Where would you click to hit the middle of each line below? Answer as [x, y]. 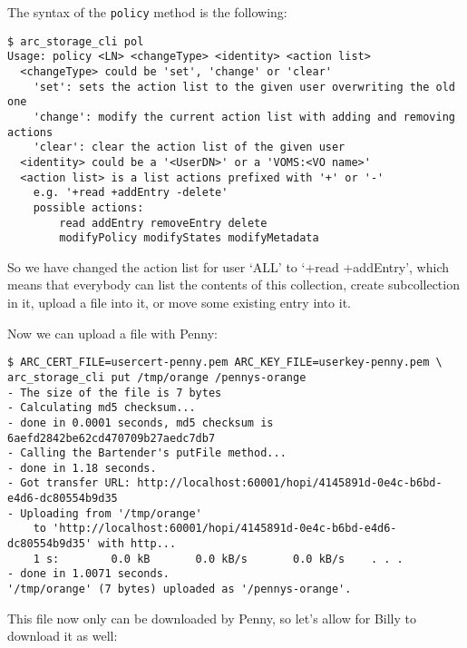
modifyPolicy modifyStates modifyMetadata [189, 238]
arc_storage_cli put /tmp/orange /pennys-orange [157, 377]
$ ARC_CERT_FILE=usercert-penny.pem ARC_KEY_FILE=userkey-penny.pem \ [225, 363]
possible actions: [88, 207]
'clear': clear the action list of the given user [189, 147]
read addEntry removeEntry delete [163, 223]
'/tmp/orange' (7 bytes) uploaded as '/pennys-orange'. [180, 589]
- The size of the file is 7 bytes [115, 393]
